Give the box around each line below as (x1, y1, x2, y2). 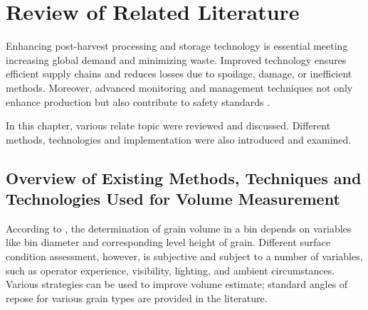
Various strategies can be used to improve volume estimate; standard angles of (6, 277, 348, 292)
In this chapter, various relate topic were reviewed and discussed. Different (6, 118, 331, 133)
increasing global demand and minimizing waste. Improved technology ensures (6, 52, 347, 67)
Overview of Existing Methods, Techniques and (6, 166, 362, 188)
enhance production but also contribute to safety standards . (6, 94, 270, 109)
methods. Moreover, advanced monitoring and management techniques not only (6, 80, 353, 95)
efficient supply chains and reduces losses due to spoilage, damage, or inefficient (6, 66, 352, 81)
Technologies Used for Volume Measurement (6, 188, 340, 210)
